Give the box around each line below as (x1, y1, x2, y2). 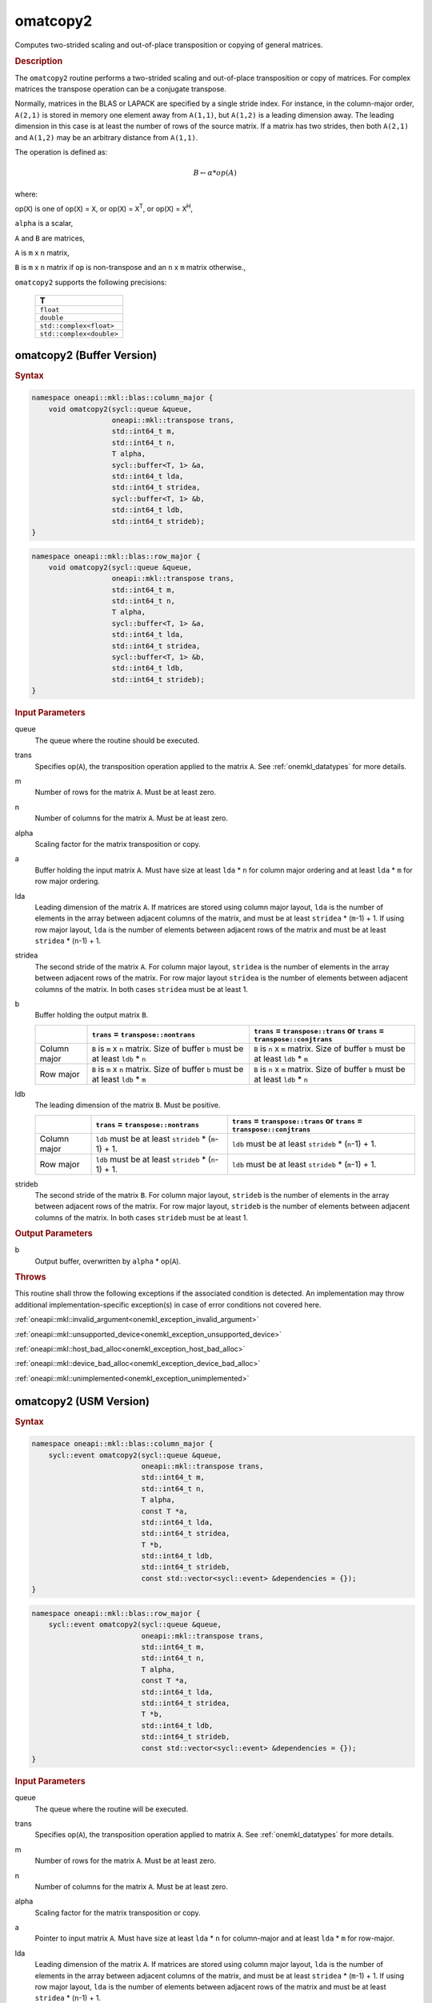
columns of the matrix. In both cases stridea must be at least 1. (34, 984, 248, 993)
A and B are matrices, (14, 233, 86, 243)
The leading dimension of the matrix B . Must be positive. (34, 1100, 221, 1110)
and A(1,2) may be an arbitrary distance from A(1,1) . (14, 132, 198, 142)
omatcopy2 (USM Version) (14, 1394, 150, 1408)
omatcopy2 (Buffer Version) (14, 349, 158, 362)
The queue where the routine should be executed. (34, 736, 200, 745)
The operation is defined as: (14, 147, 108, 156)
